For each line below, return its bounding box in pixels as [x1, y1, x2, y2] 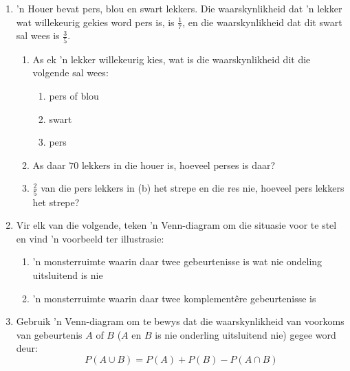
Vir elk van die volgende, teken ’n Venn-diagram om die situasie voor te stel [16, 218, 337, 232]
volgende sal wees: [32, 65, 109, 80]
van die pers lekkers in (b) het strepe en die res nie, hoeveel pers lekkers [41, 181, 344, 195]
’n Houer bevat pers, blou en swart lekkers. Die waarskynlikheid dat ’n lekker [16, 1, 342, 15]
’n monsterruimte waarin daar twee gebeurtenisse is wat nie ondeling [32, 254, 322, 269]
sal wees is [16, 28, 60, 43]
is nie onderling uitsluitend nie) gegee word [155, 327, 336, 341]
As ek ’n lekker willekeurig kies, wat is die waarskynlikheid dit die [32, 52, 311, 66]
